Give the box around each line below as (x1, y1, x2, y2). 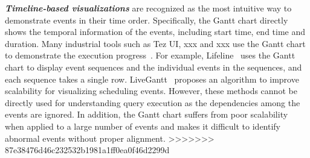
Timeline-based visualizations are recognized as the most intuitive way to (5, 2, 292, 14)
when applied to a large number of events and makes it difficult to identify (5, 119, 281, 132)
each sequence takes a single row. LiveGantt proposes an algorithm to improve (5, 72, 299, 85)
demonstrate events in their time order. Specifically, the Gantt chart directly (5, 13, 288, 26)
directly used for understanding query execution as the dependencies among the (5, 96, 300, 109)
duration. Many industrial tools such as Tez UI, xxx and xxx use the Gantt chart (5, 37, 306, 49)
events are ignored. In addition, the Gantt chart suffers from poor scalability (5, 108, 288, 121)
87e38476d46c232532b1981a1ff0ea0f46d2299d (5, 144, 170, 156)
